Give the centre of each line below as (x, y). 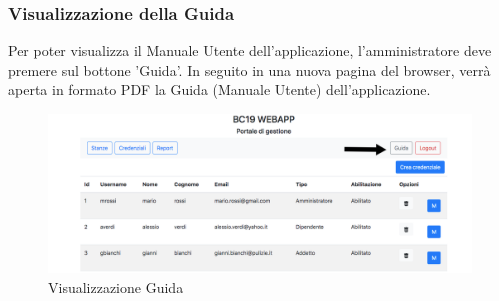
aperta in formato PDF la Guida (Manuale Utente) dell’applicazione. (219, 89)
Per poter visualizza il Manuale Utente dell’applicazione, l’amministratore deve (250, 50)
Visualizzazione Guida (116, 286)
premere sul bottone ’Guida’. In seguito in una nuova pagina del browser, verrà (249, 69)
